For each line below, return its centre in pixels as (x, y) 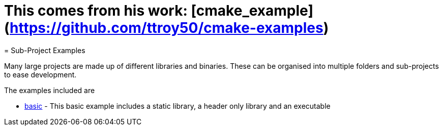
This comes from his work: (96, 11)
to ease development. (40, 74)
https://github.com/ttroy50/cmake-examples (167, 28)
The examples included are (50, 90)
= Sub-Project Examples (45, 50)
